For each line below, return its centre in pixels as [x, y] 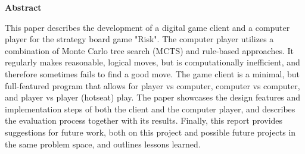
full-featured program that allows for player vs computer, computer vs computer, [152, 85]
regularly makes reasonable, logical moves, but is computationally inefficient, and [152, 62]
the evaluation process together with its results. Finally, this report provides [144, 120]
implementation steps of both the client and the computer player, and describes [150, 109]
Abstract [23, 7]
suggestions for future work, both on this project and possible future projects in [150, 132]
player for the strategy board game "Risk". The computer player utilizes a [139, 39]
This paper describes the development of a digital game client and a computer [147, 27]
